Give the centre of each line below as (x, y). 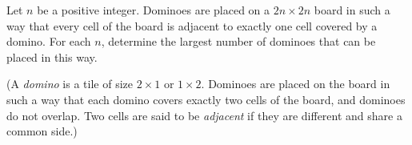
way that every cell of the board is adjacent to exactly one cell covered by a (192, 25)
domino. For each (49, 41)
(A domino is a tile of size (70, 84)
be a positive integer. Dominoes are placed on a (154, 10)
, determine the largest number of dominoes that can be (238, 41)
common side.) (42, 131)
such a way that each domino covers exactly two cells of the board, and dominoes (206, 99)
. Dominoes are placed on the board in (296, 84)
